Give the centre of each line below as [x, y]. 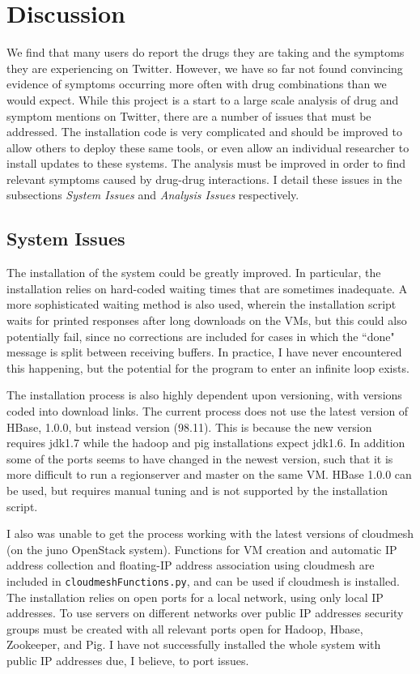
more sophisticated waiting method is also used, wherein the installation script [202, 304]
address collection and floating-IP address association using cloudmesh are [191, 565]
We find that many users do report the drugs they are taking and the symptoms [206, 52]
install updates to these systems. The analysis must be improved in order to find [206, 163]
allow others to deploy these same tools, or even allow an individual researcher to [208, 147]
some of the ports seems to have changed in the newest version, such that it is [200, 458]
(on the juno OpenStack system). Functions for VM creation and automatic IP [202, 549]
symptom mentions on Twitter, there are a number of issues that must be [189, 115]
